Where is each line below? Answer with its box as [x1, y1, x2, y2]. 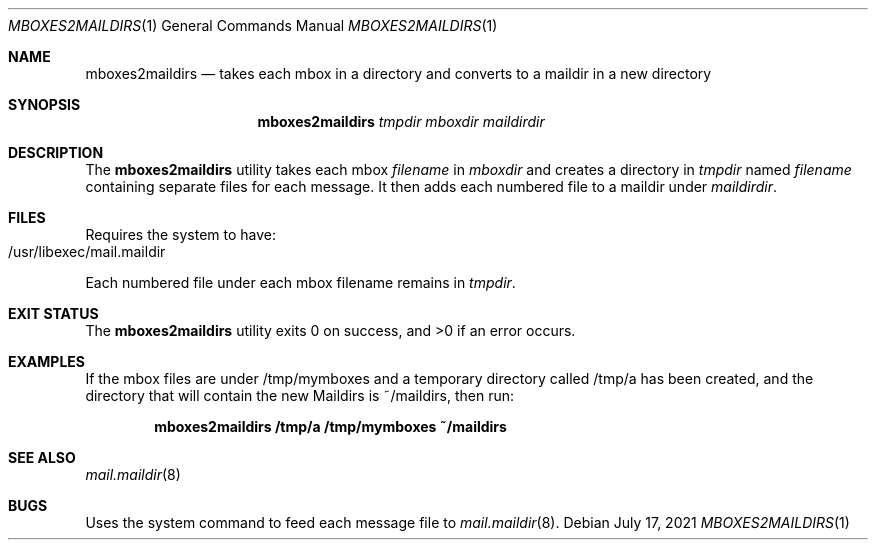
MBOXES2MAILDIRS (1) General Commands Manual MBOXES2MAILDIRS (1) [8, 17, 498, 34]
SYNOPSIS [8, 96, 81, 113]
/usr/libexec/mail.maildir [8, 243, 166, 260]
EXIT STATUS [8, 305, 99, 322]
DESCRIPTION [8, 144, 104, 161]
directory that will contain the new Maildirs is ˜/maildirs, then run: [85, 387, 515, 404]
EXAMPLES [8, 353, 85, 370]
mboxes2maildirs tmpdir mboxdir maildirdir [257, 113, 545, 130]
